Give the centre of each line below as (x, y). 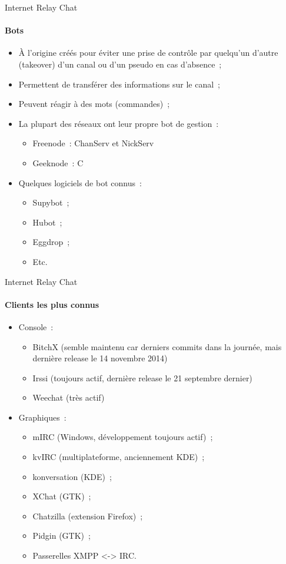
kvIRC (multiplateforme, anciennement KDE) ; (119, 457)
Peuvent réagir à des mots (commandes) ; (94, 104)
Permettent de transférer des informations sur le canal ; (119, 84)
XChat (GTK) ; (62, 496)
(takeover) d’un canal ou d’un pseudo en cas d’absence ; (120, 64)
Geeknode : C (58, 162)
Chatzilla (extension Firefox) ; (88, 516)
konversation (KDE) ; (72, 476)
